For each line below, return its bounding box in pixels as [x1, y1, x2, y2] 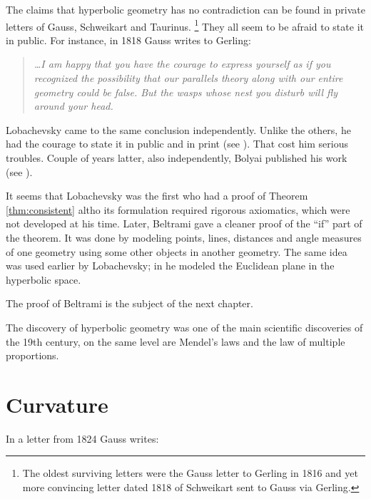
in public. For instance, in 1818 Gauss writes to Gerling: [6, 32, 251, 47]
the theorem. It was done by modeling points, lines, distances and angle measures [6, 230, 362, 245]
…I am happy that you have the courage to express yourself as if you [34, 56, 331, 71]
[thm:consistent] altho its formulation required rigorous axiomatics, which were [6, 202, 350, 217]
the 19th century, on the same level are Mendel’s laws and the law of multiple [6, 334, 345, 349]
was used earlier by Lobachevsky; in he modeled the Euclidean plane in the [6, 258, 335, 273]
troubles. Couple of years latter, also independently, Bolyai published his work [6, 150, 347, 165]
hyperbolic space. [6, 272, 81, 287]
